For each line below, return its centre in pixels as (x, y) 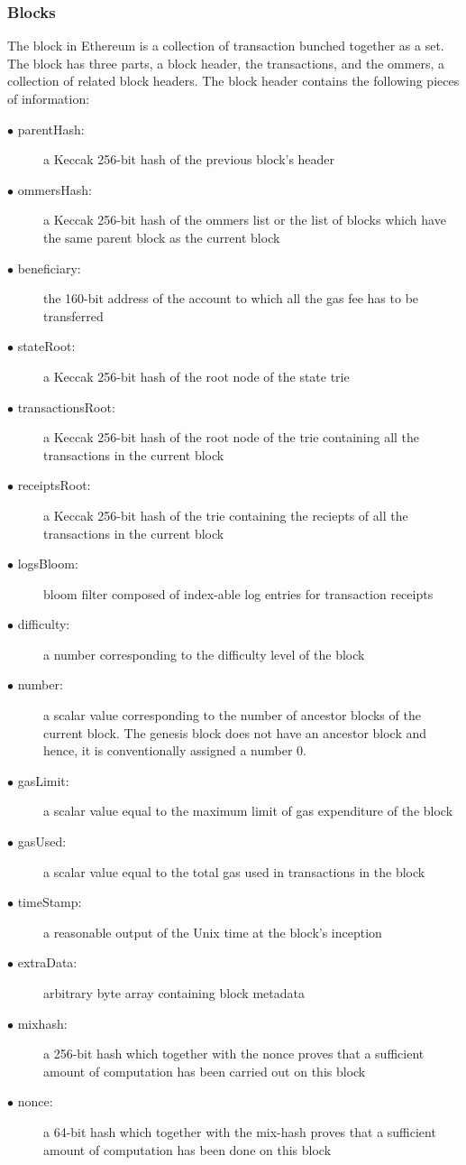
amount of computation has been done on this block (187, 1149)
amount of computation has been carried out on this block (205, 1071)
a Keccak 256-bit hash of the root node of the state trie (196, 376)
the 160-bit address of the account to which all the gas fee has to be (231, 298)
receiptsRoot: (54, 485)
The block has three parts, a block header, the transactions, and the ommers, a (226, 63)
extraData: (47, 962)
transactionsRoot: (66, 407)
